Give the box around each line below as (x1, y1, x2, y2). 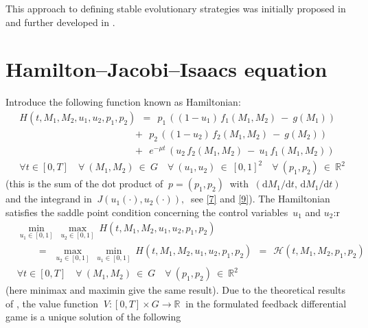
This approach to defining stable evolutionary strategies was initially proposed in (5, 1, 346, 15)
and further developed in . (5, 14, 115, 29)
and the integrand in (5, 191, 92, 206)
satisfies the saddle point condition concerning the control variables (5, 205, 288, 219)
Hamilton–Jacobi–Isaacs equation (5, 55, 327, 83)
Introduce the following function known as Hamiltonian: (5, 95, 241, 109)
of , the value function (5, 296, 98, 310)
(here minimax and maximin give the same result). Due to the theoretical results (5, 283, 345, 297)
